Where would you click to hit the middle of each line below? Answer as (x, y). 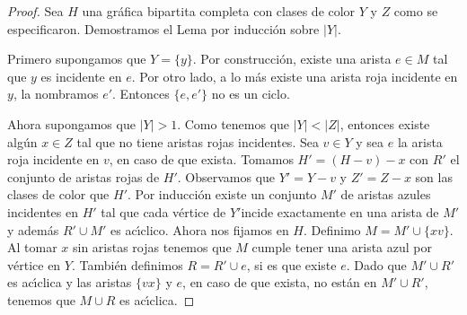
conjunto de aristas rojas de (84, 176)
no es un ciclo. (251, 94)
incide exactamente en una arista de (340, 211)
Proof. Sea (35, 11)
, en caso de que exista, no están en (280, 282)
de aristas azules (386, 194)
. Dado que (376, 264)
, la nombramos (56, 94)
